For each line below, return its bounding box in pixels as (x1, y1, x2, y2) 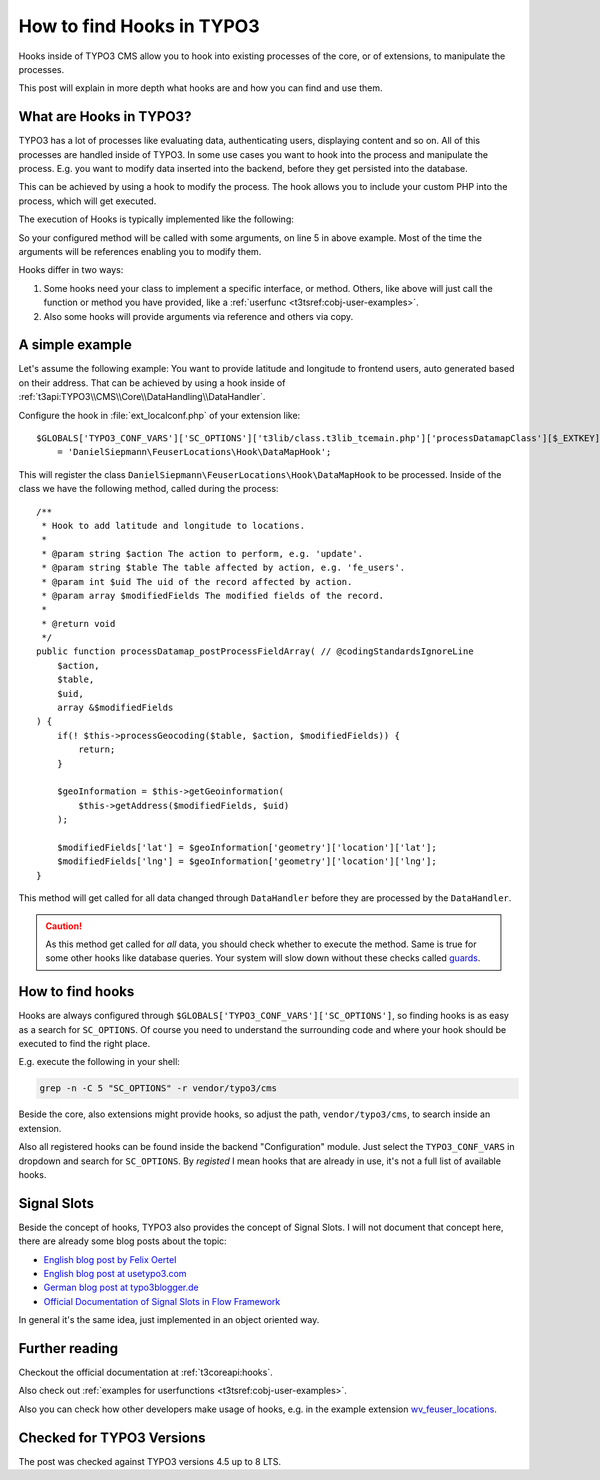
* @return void (41, 618, 116, 629)
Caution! (45, 920, 83, 932)
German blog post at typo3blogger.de (43, 1281, 199, 1294)
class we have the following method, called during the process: (18, 483, 279, 495)
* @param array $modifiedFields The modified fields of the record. (41, 590, 385, 601)
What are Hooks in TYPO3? (18, 108, 192, 125)
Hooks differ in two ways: (18, 264, 124, 276)
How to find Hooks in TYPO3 (18, 15, 260, 37)
